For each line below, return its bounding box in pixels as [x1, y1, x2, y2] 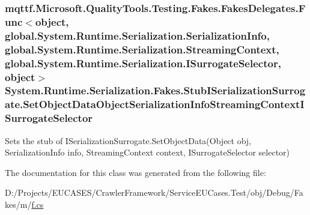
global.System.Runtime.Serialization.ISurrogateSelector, [5, 55, 281, 70]
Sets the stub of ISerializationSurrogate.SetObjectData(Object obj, [5, 134, 252, 147]
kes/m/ [5, 198, 32, 210]
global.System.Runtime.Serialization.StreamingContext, [5, 41, 279, 56]
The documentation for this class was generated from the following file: [5, 166, 266, 178]
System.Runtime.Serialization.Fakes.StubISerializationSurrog [5, 83, 306, 98]
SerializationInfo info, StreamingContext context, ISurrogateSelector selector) [5, 146, 290, 159]
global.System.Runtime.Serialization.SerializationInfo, [5, 28, 270, 43]
